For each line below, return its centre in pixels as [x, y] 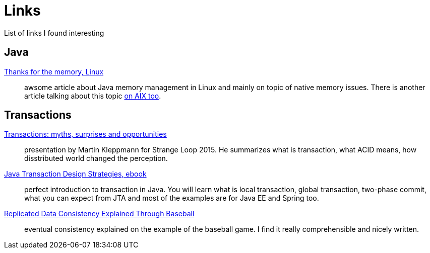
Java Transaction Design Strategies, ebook [75, 174]
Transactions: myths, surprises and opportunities [85, 134]
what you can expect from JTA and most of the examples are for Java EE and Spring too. [172, 198]
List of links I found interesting [54, 33]
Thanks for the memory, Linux [54, 71]
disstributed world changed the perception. [96, 158]
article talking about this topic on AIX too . [93, 96]
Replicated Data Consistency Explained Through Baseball [99, 214]
